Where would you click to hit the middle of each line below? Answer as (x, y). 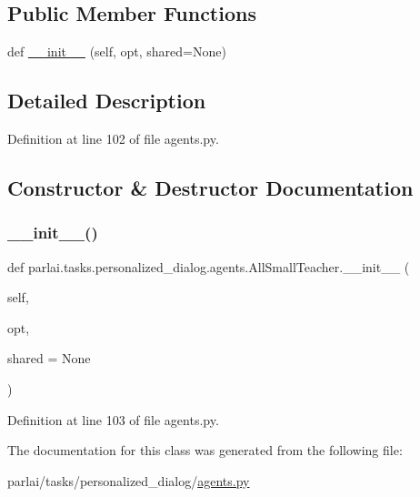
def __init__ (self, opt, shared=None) (117, 51)
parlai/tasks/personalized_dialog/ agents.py (129, 480)
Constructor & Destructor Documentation (210, 187)
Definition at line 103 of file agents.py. (113, 419)
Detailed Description (107, 101)
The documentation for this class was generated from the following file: (205, 450)
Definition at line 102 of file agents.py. (113, 138)
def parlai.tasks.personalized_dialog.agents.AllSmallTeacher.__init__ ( (209, 266)
